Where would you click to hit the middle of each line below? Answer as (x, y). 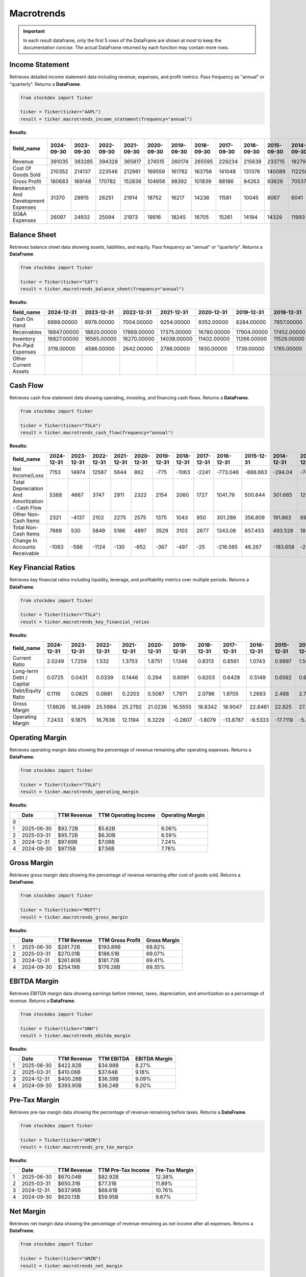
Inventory (24, 339)
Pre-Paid (23, 345)
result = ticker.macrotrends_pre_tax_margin (77, 1147)
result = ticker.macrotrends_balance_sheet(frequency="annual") (102, 289)
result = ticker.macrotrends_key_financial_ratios (85, 622)
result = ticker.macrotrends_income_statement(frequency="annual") (106, 119)
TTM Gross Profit (119, 940)
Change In (25, 540)
